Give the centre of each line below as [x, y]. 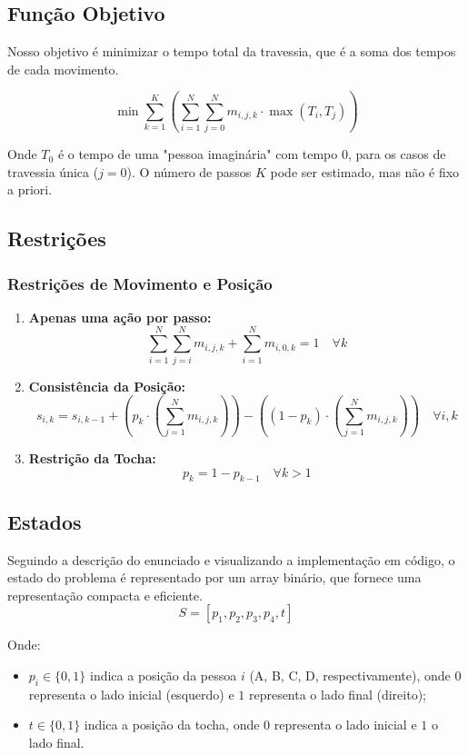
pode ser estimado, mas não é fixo [365, 171]
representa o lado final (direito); [337, 694]
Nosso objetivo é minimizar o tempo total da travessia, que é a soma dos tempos [232, 51]
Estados [45, 521]
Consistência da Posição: [107, 386]
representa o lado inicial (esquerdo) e [131, 694]
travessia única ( [53, 171]
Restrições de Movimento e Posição [140, 283]
